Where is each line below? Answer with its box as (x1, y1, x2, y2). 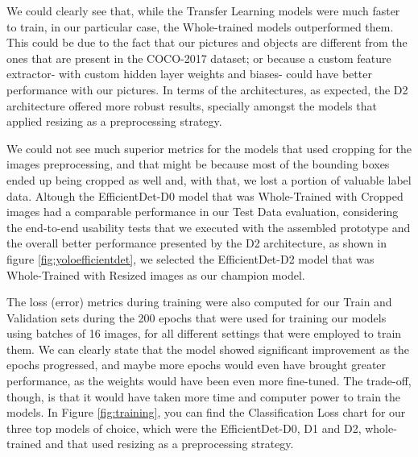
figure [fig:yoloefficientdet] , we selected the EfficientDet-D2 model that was (6, 250, 375, 267)
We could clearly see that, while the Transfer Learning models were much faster (6, 2, 400, 19)
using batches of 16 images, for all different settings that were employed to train (6, 325, 402, 342)
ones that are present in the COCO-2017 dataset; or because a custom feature (6, 49, 391, 66)
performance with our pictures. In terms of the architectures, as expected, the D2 (6, 81, 408, 98)
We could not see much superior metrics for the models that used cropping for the (6, 139, 412, 156)
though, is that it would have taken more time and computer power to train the (6, 388, 401, 405)
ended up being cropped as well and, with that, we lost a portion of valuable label (6, 171, 412, 188)
